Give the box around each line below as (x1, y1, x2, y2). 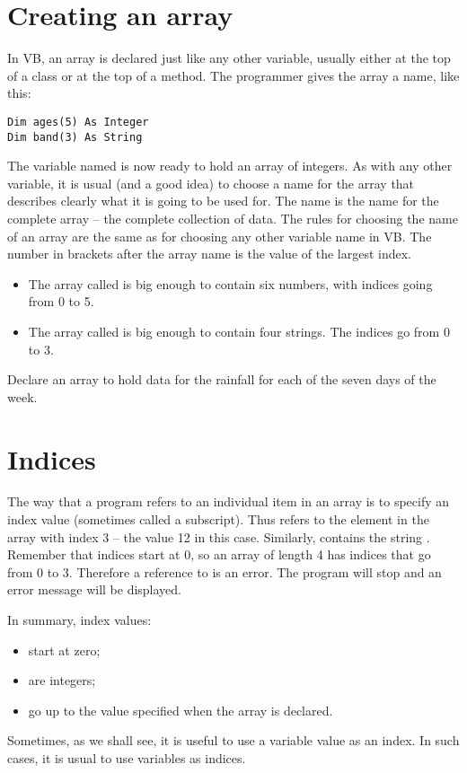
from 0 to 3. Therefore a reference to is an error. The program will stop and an (7, 562, 442, 581)
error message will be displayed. (7, 580, 181, 599)
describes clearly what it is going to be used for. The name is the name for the (7, 191, 439, 210)
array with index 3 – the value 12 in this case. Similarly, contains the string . (7, 527, 430, 546)
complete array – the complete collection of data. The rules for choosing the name (7, 209, 458, 227)
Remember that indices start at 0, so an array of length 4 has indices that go (7, 545, 431, 564)
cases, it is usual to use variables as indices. (7, 749, 246, 767)
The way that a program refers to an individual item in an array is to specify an (7, 492, 450, 511)
